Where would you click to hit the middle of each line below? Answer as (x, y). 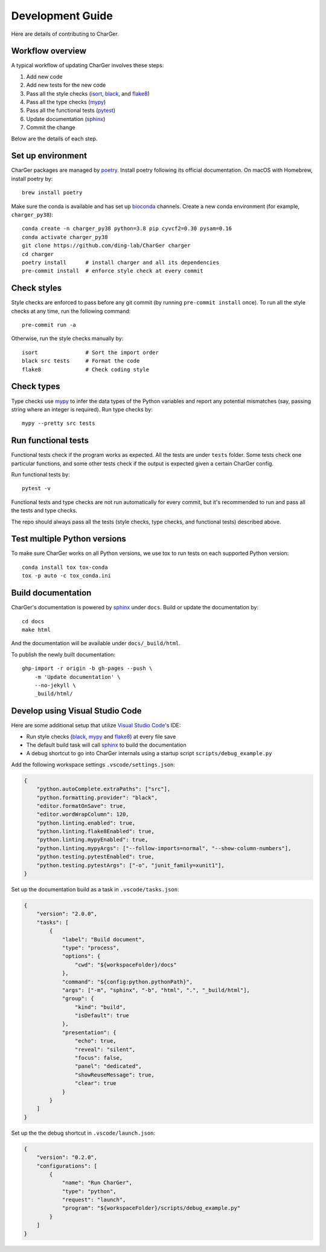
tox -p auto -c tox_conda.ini (67, 576)
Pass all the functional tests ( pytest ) (71, 110)
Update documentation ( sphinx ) (66, 119)
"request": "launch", (94, 1200)
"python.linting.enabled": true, (86, 823)
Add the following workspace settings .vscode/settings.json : (93, 764)
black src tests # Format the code (81, 361)
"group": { (78, 999)
